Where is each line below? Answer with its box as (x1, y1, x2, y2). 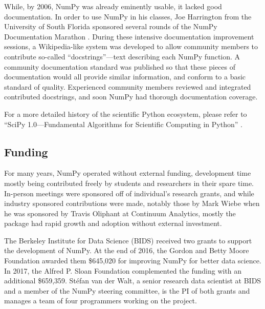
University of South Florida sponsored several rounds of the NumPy (4, 21, 217, 32)
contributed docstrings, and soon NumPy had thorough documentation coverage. (4, 91, 258, 102)
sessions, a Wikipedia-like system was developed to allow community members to (4, 41, 258, 52)
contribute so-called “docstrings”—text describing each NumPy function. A (4, 51, 240, 61)
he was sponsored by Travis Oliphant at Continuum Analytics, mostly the (4, 208, 236, 218)
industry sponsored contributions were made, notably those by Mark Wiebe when (4, 198, 260, 209)
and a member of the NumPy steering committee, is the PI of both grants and (4, 285, 250, 296)
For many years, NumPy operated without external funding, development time (4, 168, 251, 178)
